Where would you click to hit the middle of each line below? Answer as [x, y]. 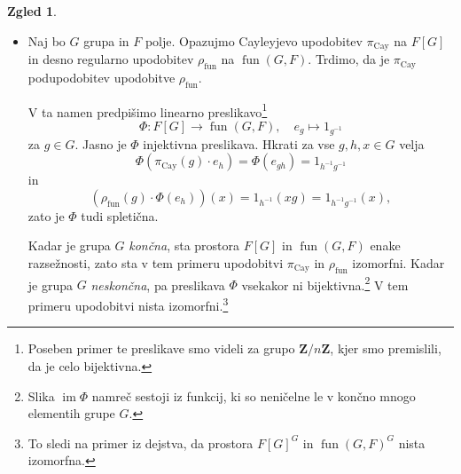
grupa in [106, 40]
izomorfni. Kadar [398, 263]
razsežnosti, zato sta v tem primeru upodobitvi [156, 263]
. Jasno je [101, 143]
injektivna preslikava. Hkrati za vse [239, 143]
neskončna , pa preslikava [158, 284]
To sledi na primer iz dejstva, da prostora [141, 442]
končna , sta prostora [184, 245]
